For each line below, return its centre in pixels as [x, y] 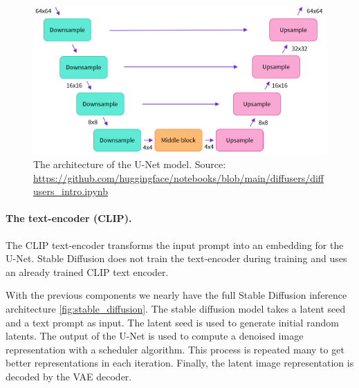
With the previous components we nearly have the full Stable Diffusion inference [176, 295]
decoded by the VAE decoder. [69, 377]
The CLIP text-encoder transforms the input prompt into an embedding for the [175, 244]
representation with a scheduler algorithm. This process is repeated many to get [175, 349]
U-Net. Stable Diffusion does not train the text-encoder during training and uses [176, 258]
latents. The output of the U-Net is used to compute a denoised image [155, 336]
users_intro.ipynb [71, 191]
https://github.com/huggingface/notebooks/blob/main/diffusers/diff [179, 177]
